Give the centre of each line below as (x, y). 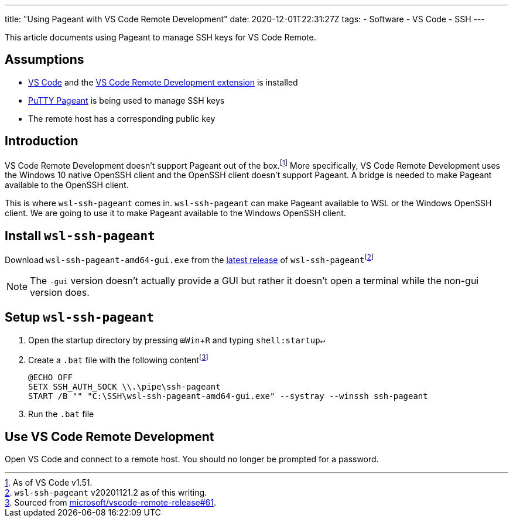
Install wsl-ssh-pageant (80, 236)
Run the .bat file (61, 414)
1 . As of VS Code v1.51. (49, 483)
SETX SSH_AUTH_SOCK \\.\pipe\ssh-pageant (124, 387)
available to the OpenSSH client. (67, 185)
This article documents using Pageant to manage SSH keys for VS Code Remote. (160, 37)
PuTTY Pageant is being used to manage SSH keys (126, 100)
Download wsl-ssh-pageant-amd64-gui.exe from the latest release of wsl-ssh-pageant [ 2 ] (189, 259)
